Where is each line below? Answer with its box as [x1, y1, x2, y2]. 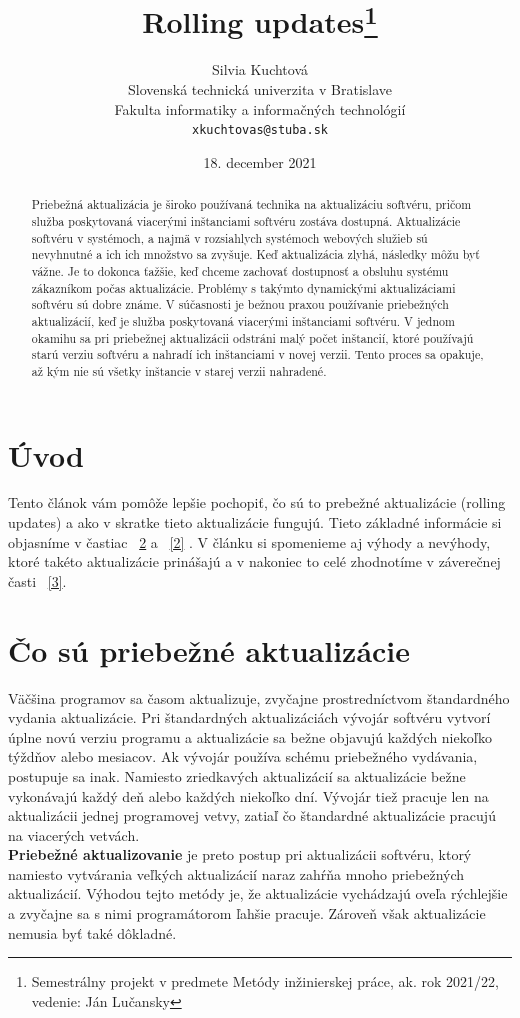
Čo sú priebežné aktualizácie [8, 629, 411, 670]
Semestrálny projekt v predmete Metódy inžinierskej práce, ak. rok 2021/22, [31, 971, 499, 992]
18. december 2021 [203, 151, 317, 172]
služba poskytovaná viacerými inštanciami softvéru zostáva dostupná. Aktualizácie [31, 212, 461, 229]
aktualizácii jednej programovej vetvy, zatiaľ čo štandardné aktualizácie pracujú [8, 805, 496, 826]
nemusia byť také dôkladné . [8, 922, 177, 943]
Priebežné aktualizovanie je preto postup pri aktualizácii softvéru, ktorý [8, 844, 472, 865]
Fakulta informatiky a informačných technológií [114, 98, 406, 119]
